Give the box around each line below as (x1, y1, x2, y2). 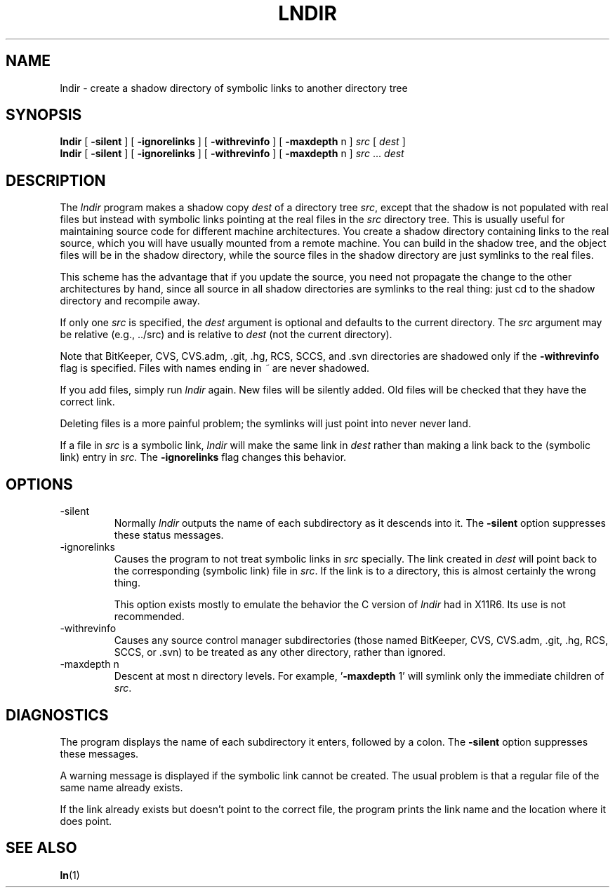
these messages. (60, 747, 139, 760)
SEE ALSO (6, 839, 77, 857)
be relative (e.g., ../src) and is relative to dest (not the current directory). (60, 328, 392, 341)
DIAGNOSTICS (6, 706, 109, 724)
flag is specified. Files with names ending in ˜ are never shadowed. (60, 362, 370, 375)
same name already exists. (60, 781, 183, 793)
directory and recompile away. (60, 295, 200, 307)
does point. (60, 814, 112, 827)
